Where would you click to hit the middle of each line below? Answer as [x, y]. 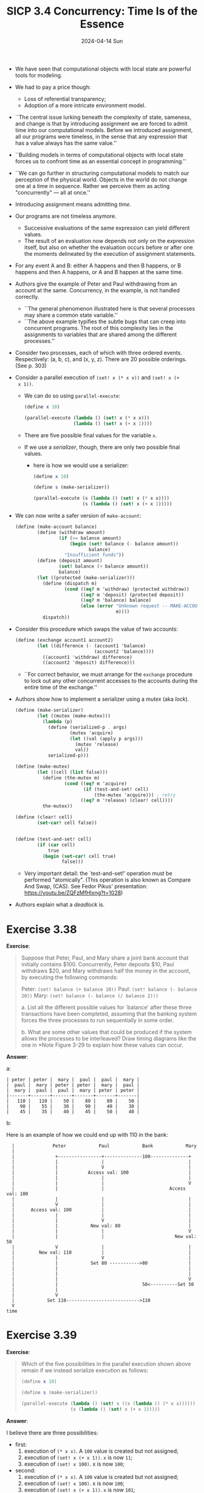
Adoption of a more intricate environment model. [85, 105]
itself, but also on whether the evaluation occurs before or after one [108, 247]
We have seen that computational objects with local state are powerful [103, 69]
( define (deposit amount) [70, 561]
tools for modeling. [39, 75]
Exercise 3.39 [42, 1335]
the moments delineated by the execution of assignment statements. [110, 253]
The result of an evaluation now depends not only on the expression [109, 241]
